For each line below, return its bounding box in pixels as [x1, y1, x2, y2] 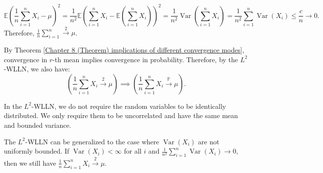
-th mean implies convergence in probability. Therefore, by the [52, 54, 238, 64]
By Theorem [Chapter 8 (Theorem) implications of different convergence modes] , [4, 45, 244, 55]
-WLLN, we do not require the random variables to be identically [31, 101, 226, 111]
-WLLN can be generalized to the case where [25, 136, 159, 146]
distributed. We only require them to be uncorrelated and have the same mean [4, 110, 238, 121]
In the [4, 101, 22, 111]
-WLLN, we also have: [4, 64, 70, 74]
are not [198, 136, 220, 146]
